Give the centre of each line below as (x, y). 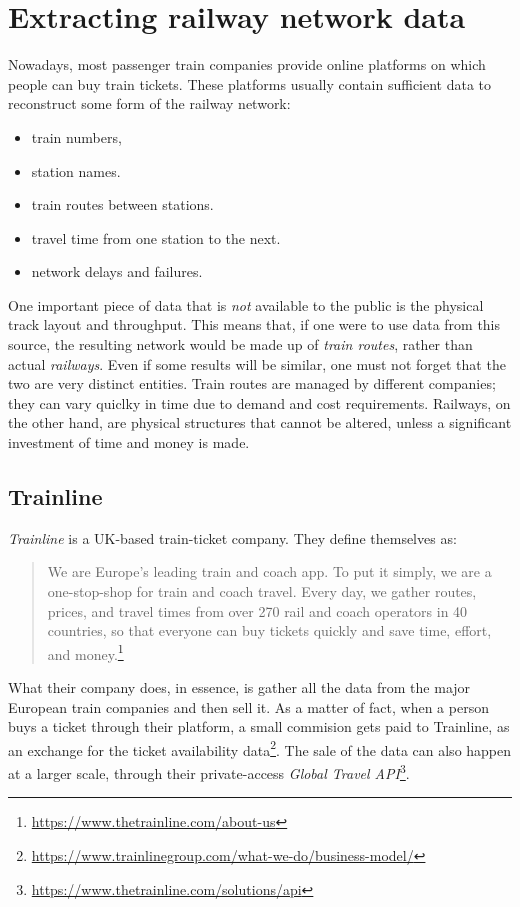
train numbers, (76, 136)
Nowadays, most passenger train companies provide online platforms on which (247, 64)
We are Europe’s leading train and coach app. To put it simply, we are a (269, 571)
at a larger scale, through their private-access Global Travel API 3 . (209, 771)
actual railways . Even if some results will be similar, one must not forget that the (257, 363)
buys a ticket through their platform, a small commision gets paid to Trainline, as (259, 726)
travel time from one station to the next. (156, 237)
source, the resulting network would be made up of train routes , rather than (240, 344)
